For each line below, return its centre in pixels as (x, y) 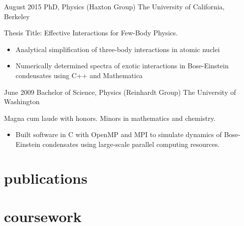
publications (46, 178)
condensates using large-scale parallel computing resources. (131, 144)
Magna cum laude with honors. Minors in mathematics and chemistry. (110, 118)
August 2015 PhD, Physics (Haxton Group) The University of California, (114, 6)
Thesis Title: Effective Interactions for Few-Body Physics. (91, 33)
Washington (22, 101)
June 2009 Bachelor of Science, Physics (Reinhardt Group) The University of (120, 92)
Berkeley (17, 16)
